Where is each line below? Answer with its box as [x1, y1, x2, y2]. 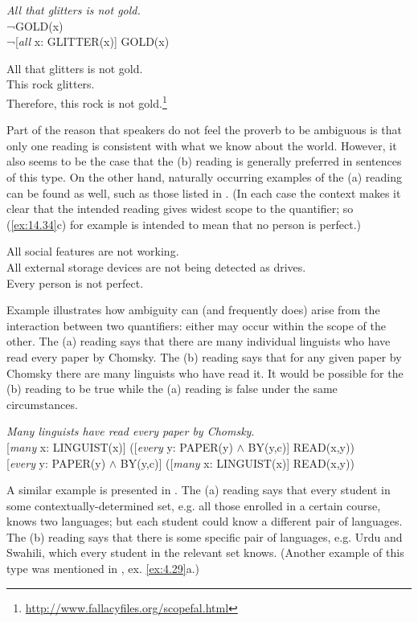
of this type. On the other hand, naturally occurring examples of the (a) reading [6, 169, 402, 185]
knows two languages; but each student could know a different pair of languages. [6, 513, 403, 530]
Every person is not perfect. [6, 274, 144, 291]
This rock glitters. [6, 76, 95, 92]
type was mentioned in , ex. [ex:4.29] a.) [6, 560, 200, 577]
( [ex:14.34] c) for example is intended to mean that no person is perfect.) [6, 215, 361, 232]
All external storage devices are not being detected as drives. [6, 258, 306, 275]
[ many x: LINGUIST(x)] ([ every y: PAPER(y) [6, 438, 233, 455]
